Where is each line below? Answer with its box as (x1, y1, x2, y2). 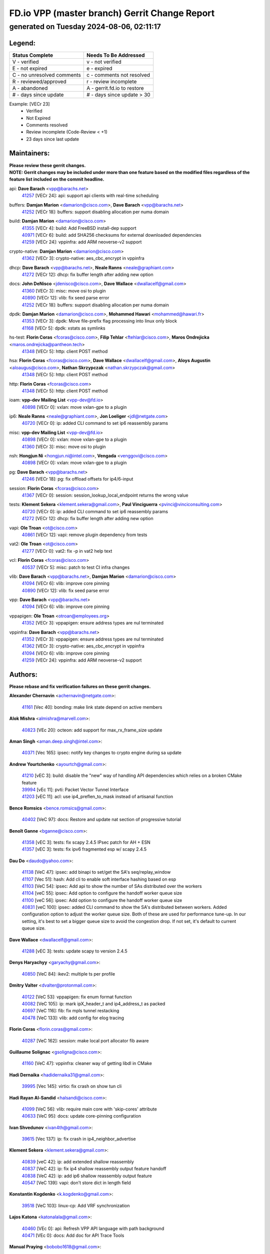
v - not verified (86, 58, 122, 65)
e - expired (86, 65, 112, 72)
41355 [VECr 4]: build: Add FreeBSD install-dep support (21, 225, 137, 231)
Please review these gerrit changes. (9, 162, 86, 168)
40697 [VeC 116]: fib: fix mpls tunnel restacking (21, 1008, 119, 1014)
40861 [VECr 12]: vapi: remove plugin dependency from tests (21, 532, 147, 538)
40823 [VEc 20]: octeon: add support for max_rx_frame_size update (21, 727, 162, 733)
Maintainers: (9, 149, 50, 158)
